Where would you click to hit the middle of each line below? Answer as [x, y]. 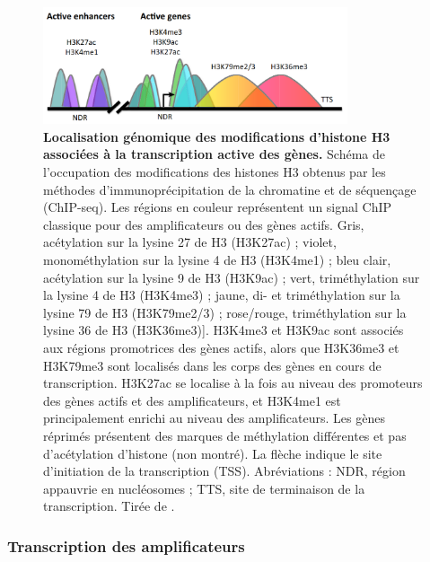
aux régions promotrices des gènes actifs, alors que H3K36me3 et [221, 347]
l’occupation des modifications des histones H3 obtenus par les [215, 172]
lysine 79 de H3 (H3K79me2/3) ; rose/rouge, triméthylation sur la [225, 312]
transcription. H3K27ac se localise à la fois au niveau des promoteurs [233, 383]
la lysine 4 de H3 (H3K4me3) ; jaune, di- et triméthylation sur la [222, 295]
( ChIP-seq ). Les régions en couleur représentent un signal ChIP [218, 207]
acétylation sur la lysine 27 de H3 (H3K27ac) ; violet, [190, 242]
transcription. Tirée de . [109, 506]
